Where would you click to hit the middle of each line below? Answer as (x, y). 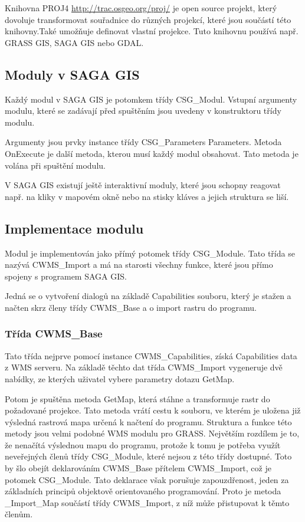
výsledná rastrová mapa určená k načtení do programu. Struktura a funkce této (148, 421)
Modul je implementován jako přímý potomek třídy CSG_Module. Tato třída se (150, 253)
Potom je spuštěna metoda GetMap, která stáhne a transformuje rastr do (137, 398)
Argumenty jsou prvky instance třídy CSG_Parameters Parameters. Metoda (143, 142)
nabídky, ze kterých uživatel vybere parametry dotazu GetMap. (120, 378)
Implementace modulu (74, 228)
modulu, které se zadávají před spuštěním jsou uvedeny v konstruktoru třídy (143, 111)
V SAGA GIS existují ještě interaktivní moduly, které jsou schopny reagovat (143, 185)
